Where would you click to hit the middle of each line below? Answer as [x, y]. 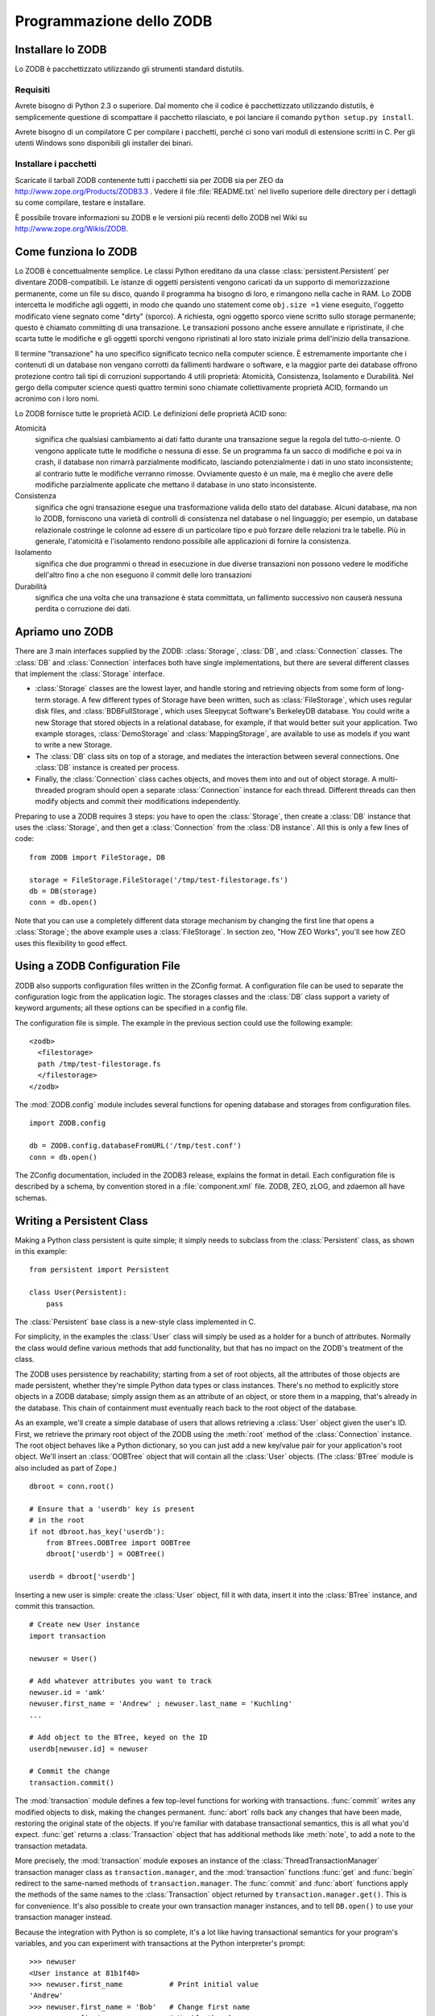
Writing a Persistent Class [81, 1220]
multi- [388, 779]
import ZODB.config [68, 1123]
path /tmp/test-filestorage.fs [99, 1064]
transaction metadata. [51, 1846]
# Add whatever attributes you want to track [121, 1681]
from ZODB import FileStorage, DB [97, 857]
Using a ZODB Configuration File [97, 966]
